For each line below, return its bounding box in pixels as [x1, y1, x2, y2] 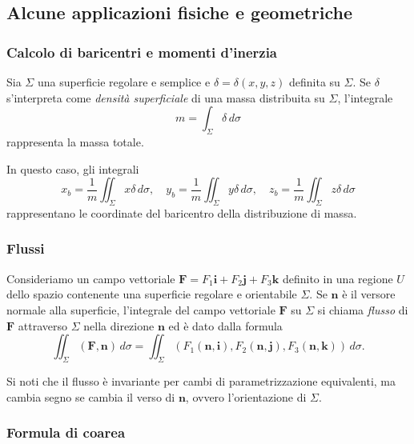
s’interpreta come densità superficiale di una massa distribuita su [6, 89, 325, 106]
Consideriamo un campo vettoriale [6, 270, 175, 286]
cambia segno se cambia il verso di [6, 388, 175, 405]
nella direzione [83, 317, 155, 334]
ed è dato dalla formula [168, 317, 283, 334]
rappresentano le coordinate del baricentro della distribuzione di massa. [6, 204, 357, 221]
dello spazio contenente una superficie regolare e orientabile [6, 286, 297, 302]
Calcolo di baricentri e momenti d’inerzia [6, 42, 278, 62]
